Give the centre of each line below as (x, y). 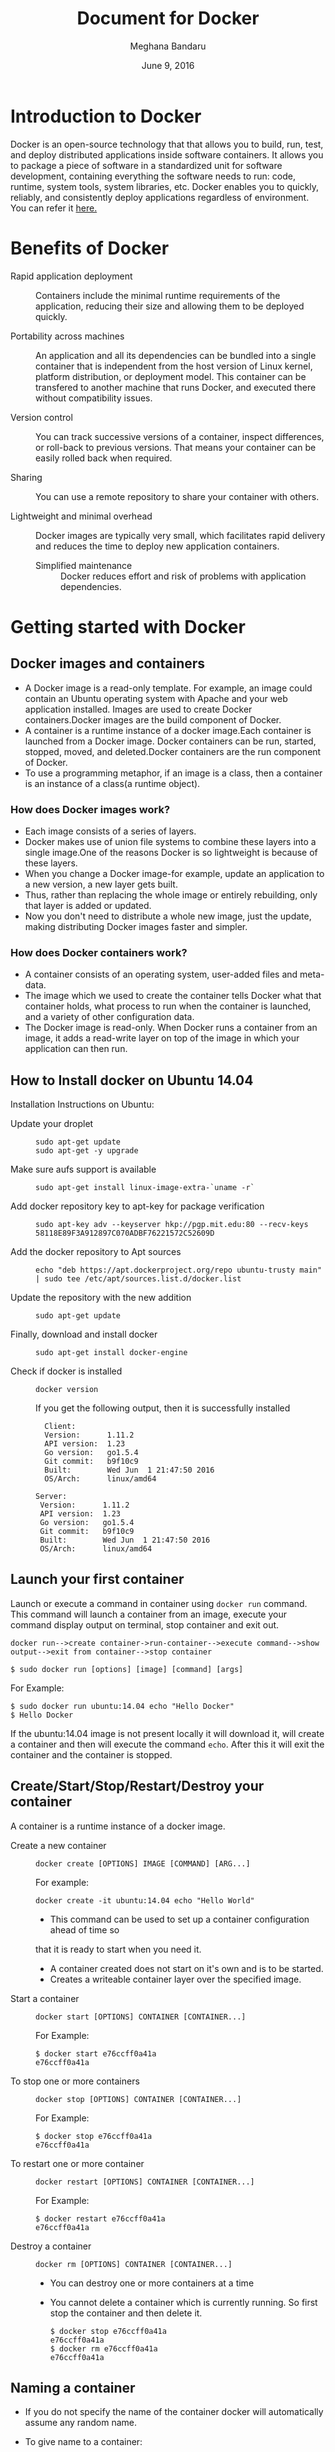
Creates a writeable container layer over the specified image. (175, 1979)
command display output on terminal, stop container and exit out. (145, 1624)
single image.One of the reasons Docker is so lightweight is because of (171, 852)
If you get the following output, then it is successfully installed (163, 1408)
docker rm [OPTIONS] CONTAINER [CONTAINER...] (134, 2264)
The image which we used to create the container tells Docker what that (173, 996)
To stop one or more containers (75, 2081)
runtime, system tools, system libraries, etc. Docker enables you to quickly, (165, 186)
